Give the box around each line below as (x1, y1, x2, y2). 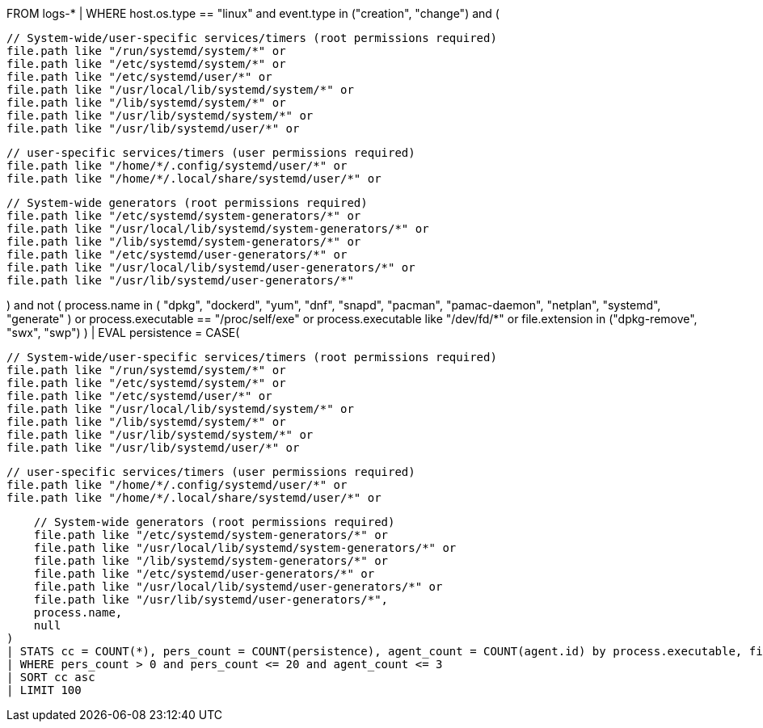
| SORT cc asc (6, 671, 95, 684)
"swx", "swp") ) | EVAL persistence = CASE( (6, 326, 240, 339)
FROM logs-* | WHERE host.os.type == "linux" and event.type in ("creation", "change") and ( (6, 6, 500, 20)
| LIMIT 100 (6, 684, 82, 696)
